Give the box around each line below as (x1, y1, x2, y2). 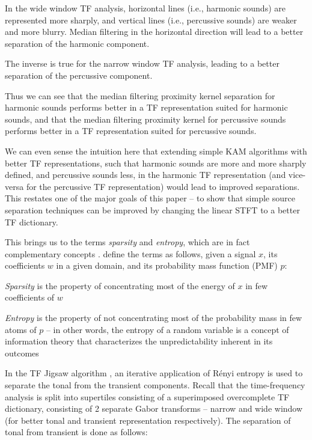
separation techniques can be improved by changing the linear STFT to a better (5, 203, 300, 216)
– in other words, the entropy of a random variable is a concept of (46, 323, 289, 335)
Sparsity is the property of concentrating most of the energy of (5, 279, 235, 292)
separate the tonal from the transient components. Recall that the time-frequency (5, 379, 305, 391)
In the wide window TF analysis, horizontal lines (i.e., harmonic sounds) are (5, 2, 286, 14)
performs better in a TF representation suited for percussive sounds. (5, 124, 257, 137)
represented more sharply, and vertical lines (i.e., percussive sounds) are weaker (5, 13, 297, 26)
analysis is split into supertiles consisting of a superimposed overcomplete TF (5, 390, 290, 403)
